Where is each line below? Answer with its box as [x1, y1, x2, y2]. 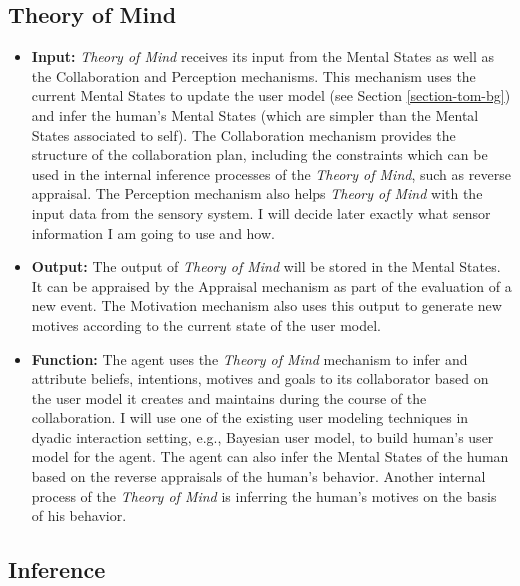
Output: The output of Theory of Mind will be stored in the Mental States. [31, 256, 501, 277]
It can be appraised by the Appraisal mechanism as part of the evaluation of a [31, 275, 512, 296]
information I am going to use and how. [31, 222, 275, 243]
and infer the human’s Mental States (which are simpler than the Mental [31, 104, 479, 125]
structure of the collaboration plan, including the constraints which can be [31, 144, 488, 165]
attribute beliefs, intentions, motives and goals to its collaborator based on [31, 368, 489, 389]
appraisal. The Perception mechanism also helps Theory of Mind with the [31, 183, 483, 204]
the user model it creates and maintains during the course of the [31, 387, 427, 408]
